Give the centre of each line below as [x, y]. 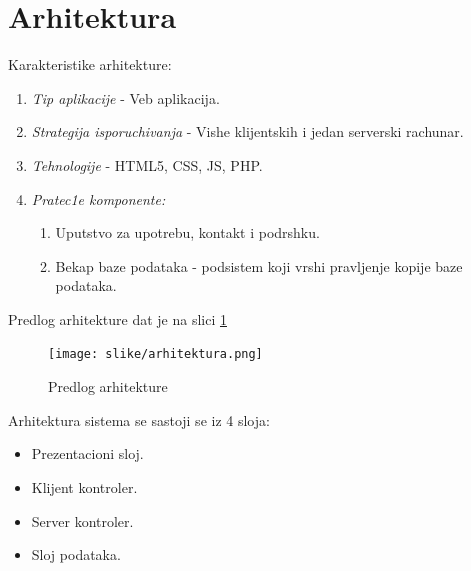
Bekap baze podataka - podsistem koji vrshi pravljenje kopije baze [259, 265]
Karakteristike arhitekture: [90, 64]
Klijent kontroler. [84, 486]
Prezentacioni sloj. [87, 453]
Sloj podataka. [76, 554]
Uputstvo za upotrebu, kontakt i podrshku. [187, 232]
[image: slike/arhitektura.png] [155, 354]
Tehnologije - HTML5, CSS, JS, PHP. [147, 164]
